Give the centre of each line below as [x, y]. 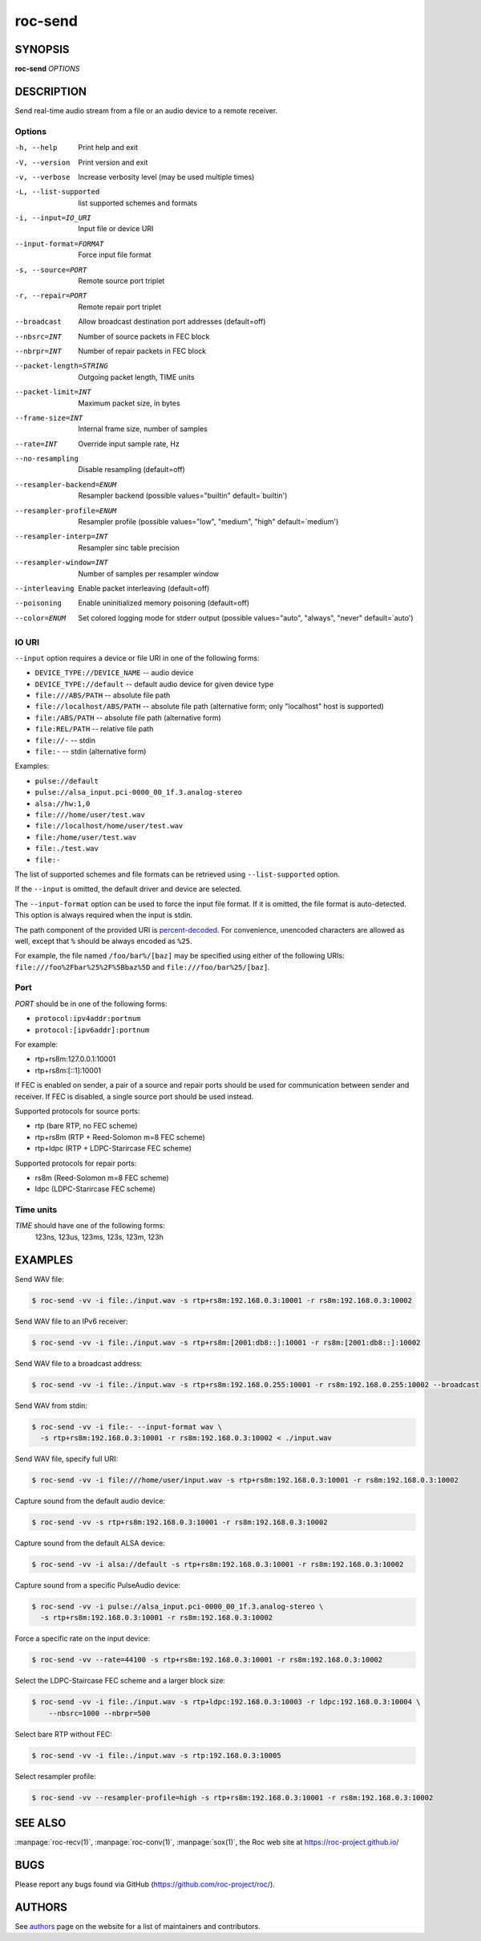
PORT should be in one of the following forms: [91, 1003]
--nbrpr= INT [38, 351]
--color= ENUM [40, 618]
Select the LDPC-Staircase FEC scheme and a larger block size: [120, 1681]
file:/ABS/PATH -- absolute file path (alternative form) [128, 718]
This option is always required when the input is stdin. [103, 915]
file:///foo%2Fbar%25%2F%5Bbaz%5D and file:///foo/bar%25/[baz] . [142, 966]
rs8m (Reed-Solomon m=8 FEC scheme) [102, 1178]
